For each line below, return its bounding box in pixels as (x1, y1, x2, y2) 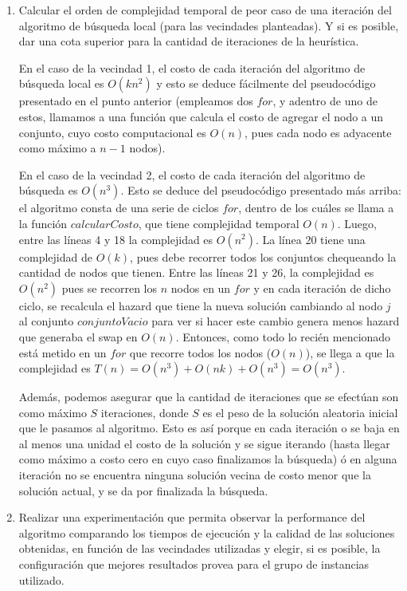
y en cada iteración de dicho (253, 279, 391, 296)
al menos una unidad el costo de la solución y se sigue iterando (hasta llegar (18, 435, 390, 451)
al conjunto (18, 313, 74, 329)
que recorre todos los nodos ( (129, 344, 272, 361)
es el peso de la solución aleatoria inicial (202, 404, 398, 420)
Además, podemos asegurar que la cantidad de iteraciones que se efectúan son (18, 388, 399, 405)
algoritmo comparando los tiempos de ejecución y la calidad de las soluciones (18, 524, 395, 541)
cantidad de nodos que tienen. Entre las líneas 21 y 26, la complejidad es (18, 264, 374, 281)
